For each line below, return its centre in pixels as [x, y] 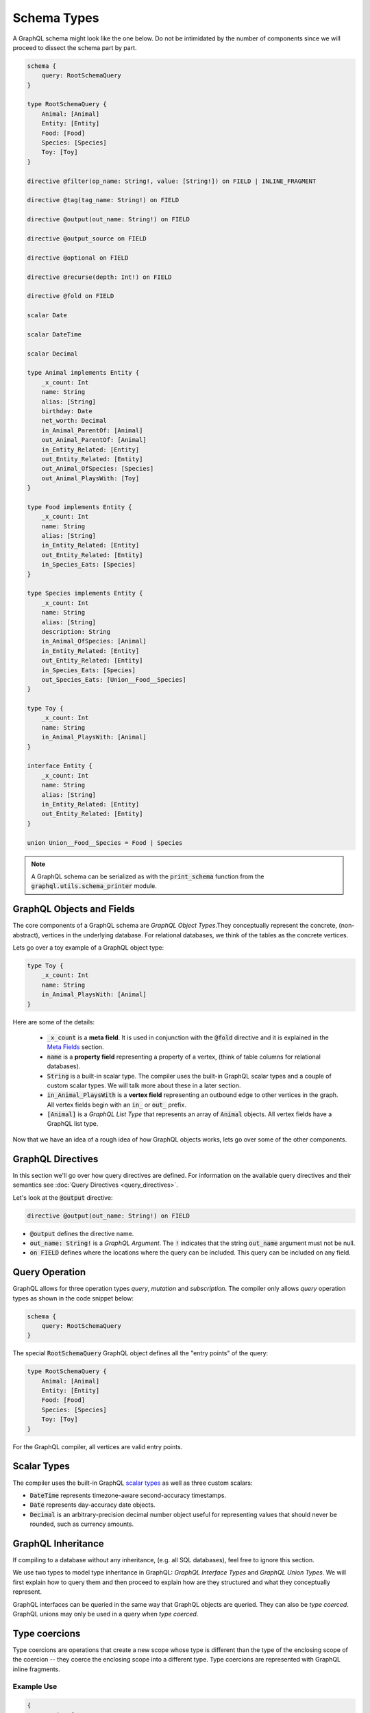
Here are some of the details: [54, 1022]
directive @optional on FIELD [78, 258]
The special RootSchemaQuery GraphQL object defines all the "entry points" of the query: [140, 1353]
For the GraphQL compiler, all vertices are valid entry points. [98, 1446]
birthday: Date [67, 411]
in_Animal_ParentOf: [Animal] [92, 430]
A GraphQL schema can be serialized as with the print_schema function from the [148, 876]
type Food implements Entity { [80, 507]
